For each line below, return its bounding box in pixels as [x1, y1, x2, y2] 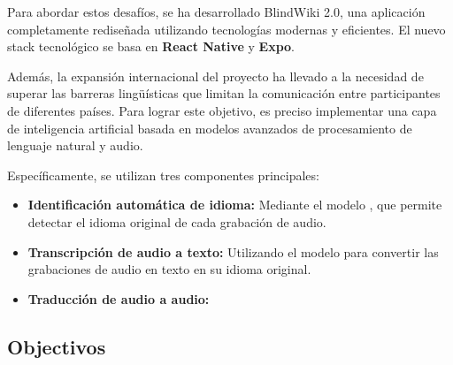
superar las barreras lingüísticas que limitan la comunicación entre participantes [7, 84, 441, 103]
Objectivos [7, 332, 106, 360]
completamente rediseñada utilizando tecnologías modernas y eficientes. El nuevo [7, 19, 446, 38]
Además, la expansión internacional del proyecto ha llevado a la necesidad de [7, 66, 424, 85]
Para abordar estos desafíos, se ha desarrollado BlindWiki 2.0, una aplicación [7, 3, 426, 20]
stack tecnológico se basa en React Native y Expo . [7, 37, 295, 56]
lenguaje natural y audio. [7, 136, 143, 155]
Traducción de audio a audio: [27, 289, 210, 308]
